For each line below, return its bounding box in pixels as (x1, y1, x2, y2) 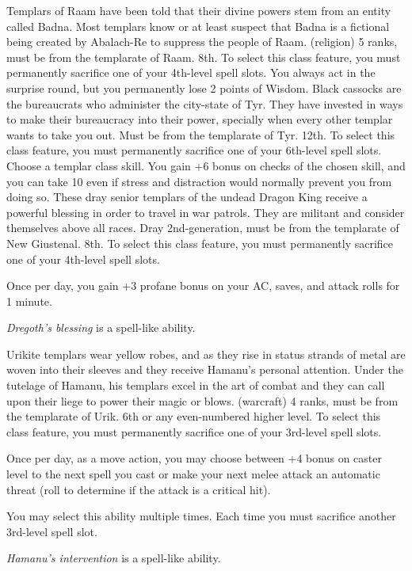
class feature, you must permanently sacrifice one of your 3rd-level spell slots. (6, 423, 382, 440)
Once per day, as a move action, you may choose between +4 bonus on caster (6, 450, 382, 466)
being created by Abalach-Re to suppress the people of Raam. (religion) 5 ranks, (6, 33, 398, 50)
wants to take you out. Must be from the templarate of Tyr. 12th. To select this (6, 126, 395, 143)
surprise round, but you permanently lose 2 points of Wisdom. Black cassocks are (6, 79, 402, 96)
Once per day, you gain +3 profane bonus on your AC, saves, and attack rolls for (6, 277, 400, 294)
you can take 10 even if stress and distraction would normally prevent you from (6, 173, 392, 189)
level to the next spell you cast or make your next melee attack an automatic (6, 466, 380, 482)
